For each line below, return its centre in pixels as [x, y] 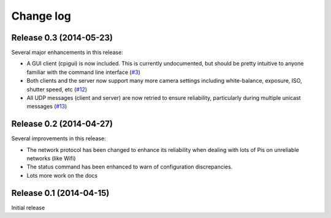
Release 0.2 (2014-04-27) [62, 124]
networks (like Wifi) [51, 159]
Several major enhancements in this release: [67, 53]
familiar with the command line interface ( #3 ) [84, 72]
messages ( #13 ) [47, 107]
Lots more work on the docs [62, 175]
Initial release [28, 208]
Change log [41, 16]
